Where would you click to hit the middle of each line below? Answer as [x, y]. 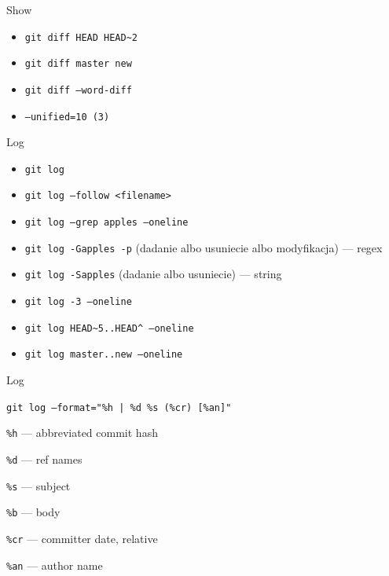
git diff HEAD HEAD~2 [81, 37]
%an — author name [55, 565]
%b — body [33, 512]
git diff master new [78, 64]
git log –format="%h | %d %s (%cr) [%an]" [119, 407]
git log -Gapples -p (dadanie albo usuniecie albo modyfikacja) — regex [204, 247]
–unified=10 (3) [67, 117]
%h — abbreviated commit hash [82, 433]
